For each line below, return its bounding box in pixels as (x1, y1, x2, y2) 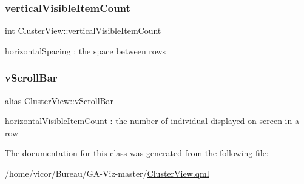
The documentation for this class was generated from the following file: (5, 146, 269, 159)
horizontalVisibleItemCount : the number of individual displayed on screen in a (5, 114, 299, 127)
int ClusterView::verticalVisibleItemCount (5, 24, 161, 37)
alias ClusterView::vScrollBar (5, 94, 113, 107)
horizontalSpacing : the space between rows (5, 44, 166, 57)
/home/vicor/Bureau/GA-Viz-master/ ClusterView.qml (5, 167, 209, 179)
